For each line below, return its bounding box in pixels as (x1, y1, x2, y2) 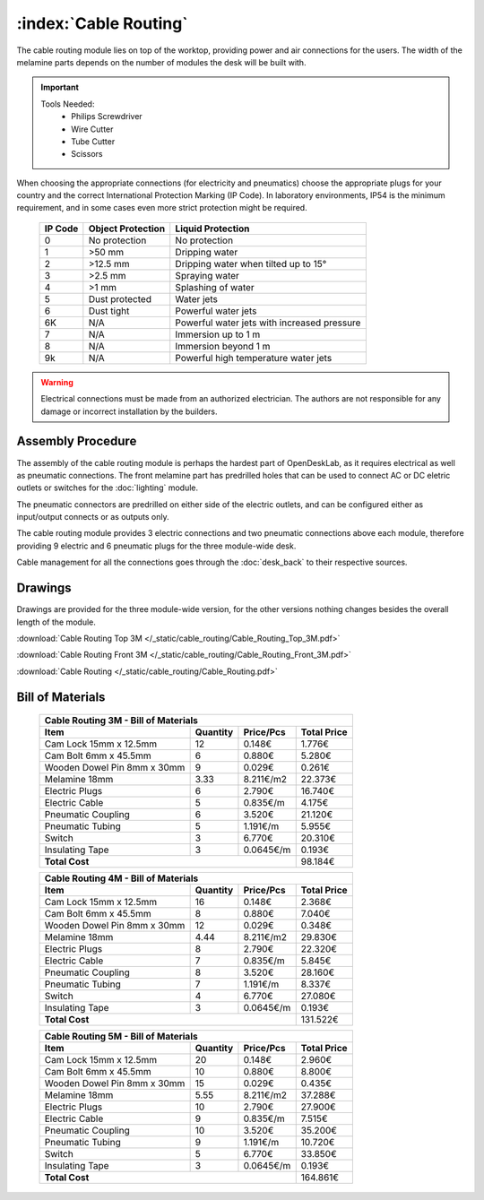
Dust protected (88, 292, 152, 305)
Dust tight (88, 305, 130, 317)
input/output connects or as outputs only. (16, 512, 169, 522)
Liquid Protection (175, 222, 250, 235)
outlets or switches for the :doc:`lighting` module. (16, 482, 199, 493)
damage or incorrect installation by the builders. (40, 406, 219, 417)
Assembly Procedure (16, 434, 137, 449)
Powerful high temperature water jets (175, 351, 333, 364)
